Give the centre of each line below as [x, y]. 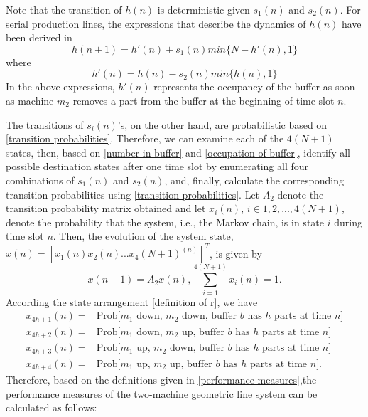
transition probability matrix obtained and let [106, 208]
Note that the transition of [64, 9]
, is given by [236, 253]
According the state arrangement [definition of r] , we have [132, 301]
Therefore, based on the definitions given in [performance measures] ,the [161, 380]
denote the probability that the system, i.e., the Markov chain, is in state [165, 222]
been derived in [39, 37]
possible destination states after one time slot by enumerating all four [157, 166]
